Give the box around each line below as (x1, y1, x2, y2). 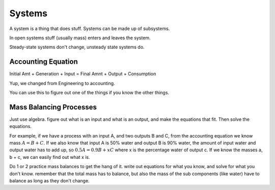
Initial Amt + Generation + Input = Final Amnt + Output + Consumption (9, 71, 156, 77)
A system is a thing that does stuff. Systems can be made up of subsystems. (9, 25, 170, 32)
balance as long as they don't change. (9, 178, 90, 184)
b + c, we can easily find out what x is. (9, 154, 90, 160)
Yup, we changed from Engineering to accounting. (9, 80, 115, 86)
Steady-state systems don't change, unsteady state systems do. (9, 44, 145, 50)
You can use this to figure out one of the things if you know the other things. (9, 90, 170, 96)
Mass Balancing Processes (9, 102, 97, 112)
